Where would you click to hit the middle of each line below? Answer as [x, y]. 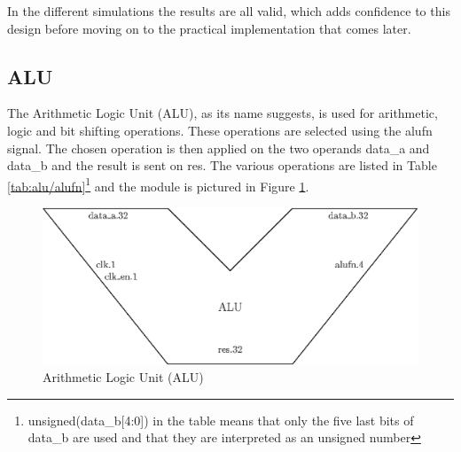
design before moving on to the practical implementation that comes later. [209, 28]
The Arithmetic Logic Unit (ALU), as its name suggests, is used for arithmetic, [223, 113]
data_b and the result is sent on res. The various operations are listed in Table [222, 165]
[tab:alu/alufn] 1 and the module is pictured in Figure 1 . [158, 184]
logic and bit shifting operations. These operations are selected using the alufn [220, 130]
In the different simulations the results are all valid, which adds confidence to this [229, 11]
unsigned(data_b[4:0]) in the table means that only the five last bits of [221, 420]
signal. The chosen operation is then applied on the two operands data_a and [219, 148]
